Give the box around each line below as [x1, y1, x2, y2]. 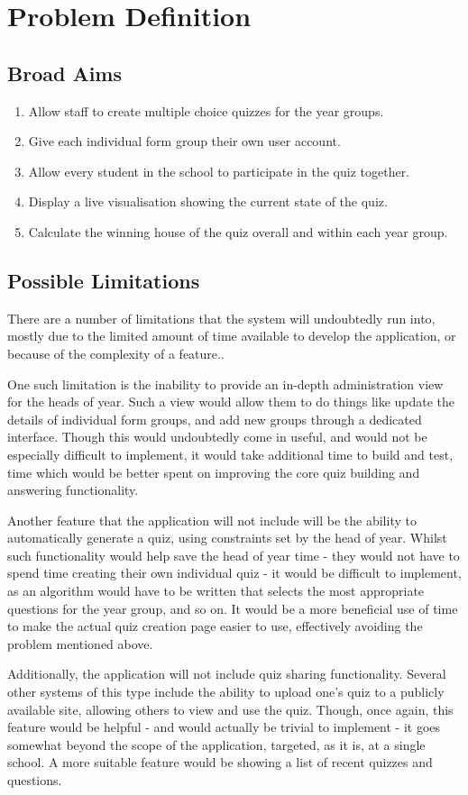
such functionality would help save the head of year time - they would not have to [7, 545, 460, 564]
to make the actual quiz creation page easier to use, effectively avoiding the [7, 617, 423, 635]
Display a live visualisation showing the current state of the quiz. [28, 192, 388, 211]
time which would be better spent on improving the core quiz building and [7, 462, 420, 481]
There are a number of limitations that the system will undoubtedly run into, [7, 308, 436, 327]
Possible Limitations [7, 266, 200, 294]
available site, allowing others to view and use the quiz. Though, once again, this [7, 699, 454, 718]
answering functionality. [7, 480, 139, 499]
